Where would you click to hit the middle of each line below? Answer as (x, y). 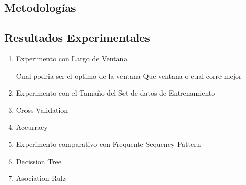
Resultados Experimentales (77, 37)
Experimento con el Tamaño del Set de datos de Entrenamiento (116, 93)
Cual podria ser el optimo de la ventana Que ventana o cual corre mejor (129, 75)
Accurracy (32, 127)
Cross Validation (42, 110)
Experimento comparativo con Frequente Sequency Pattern (108, 144)
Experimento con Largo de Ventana (72, 58)
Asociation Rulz (41, 178)
